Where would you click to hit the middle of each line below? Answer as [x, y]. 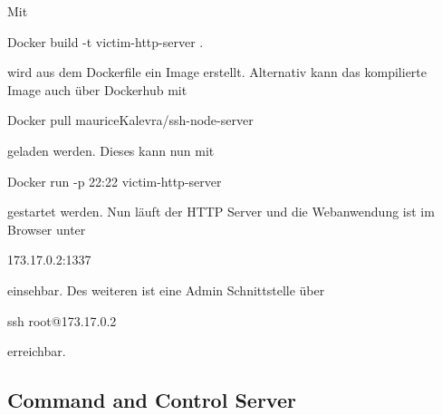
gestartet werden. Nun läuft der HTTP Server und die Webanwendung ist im [221, 212]
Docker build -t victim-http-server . [106, 41]
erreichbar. [37, 351]
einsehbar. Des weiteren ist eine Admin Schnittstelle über [166, 290]
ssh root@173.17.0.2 [62, 320]
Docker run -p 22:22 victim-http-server [115, 181]
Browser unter [47, 229]
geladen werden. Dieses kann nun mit [111, 150]
